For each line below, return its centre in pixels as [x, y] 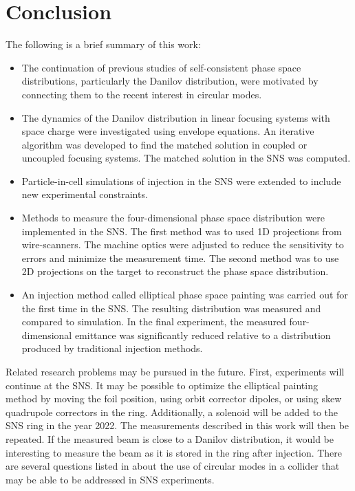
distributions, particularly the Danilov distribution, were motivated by [170, 81]
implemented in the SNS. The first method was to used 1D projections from [182, 231]
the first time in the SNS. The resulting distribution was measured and [171, 308]
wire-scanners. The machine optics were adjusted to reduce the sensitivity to [183, 244]
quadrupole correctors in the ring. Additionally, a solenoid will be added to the [172, 412]
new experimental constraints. [85, 194]
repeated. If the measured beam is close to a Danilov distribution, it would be [170, 438]
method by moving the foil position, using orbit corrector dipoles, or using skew [174, 399]
